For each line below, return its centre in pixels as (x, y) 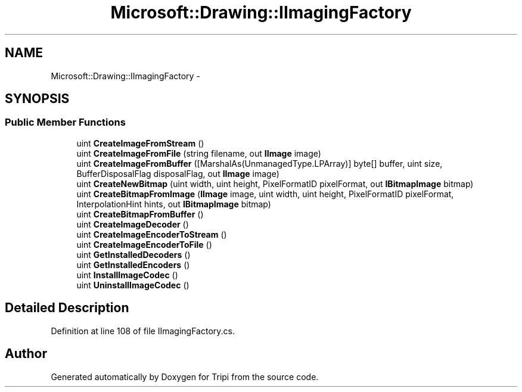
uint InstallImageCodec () (127, 275)
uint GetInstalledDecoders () (133, 254)
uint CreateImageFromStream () (140, 143)
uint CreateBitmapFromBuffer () (140, 214)
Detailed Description (67, 308)
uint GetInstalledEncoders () (133, 265)
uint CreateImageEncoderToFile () (144, 244)
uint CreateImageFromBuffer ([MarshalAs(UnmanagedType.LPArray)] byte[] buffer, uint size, (260, 163)
